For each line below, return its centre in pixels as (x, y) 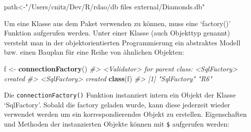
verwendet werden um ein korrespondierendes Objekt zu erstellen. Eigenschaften (125, 114)
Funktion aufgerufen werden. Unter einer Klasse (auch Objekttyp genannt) (117, 33)
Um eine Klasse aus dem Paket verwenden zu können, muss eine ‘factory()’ (117, 23)
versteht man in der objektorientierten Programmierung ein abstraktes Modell (122, 42)
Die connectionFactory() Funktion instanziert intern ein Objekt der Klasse (120, 95)
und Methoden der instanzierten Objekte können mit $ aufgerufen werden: (117, 124)
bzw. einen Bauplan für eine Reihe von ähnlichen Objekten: (94, 52)
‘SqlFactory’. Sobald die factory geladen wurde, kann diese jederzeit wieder (117, 104)
